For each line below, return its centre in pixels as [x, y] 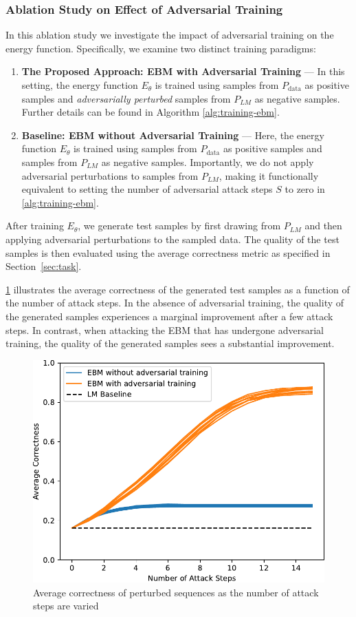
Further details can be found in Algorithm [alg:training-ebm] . [151, 112]
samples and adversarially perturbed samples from [126, 98]
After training [35, 226]
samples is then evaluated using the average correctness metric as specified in [168, 252]
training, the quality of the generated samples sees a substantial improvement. [170, 343]
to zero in [305, 189]
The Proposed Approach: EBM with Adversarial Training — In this [183, 71]
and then [323, 226]
